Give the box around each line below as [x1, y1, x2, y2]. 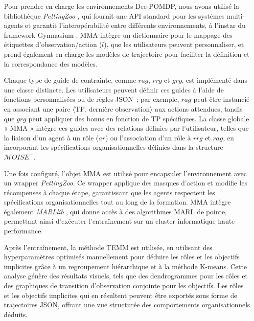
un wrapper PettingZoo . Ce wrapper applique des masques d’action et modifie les [4, 178, 247, 188]
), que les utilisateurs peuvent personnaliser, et [104, 39, 244, 49]
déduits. [4, 309, 28, 319]
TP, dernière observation [75, 106, 150, 113]
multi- [227, 10, 245, 21]
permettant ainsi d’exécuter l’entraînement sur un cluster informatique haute [4, 216, 235, 226]
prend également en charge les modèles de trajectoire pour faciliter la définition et [4, 48, 250, 59]
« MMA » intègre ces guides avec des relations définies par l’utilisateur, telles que [4, 123, 249, 133]
